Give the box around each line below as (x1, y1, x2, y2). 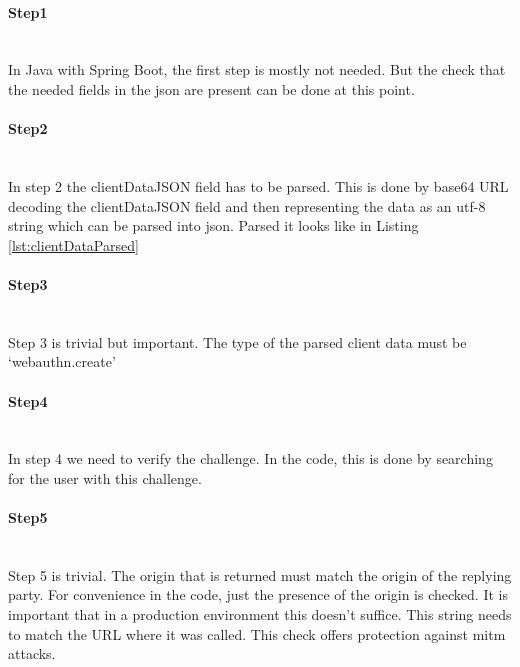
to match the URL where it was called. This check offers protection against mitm (8, 623, 506, 644)
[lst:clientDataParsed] (8, 234, 139, 255)
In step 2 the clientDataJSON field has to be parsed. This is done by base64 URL (8, 175, 509, 196)
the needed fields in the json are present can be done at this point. (8, 78, 415, 99)
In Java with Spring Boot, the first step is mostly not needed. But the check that (8, 59, 506, 80)
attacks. (8, 643, 56, 664)
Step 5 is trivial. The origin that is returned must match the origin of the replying (8, 564, 512, 585)
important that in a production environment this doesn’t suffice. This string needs (8, 604, 512, 625)
